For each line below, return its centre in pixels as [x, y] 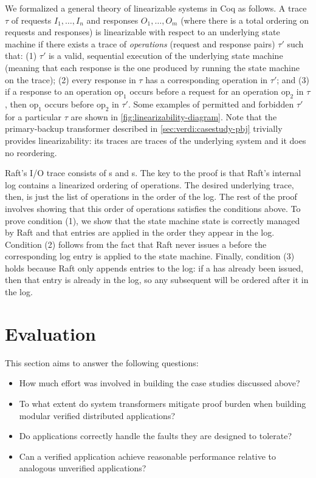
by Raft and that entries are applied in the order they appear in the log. [140, 232]
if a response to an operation [58, 91]
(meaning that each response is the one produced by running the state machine [152, 67]
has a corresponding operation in [207, 79]
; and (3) [293, 79]
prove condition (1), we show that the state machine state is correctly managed [153, 220]
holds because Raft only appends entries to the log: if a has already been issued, [154, 268]
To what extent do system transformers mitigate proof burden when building [163, 403]
